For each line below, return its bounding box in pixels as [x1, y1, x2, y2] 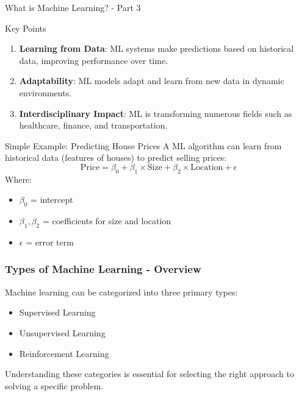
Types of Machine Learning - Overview [5, 261, 201, 277]
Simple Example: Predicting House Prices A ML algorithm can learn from [5, 139, 282, 152]
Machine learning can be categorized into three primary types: [5, 285, 238, 298]
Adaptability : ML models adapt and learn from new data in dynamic [19, 74, 284, 87]
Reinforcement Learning [19, 347, 109, 359]
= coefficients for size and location [42, 214, 171, 227]
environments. [19, 86, 72, 99]
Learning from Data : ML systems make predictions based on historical [19, 42, 294, 55]
